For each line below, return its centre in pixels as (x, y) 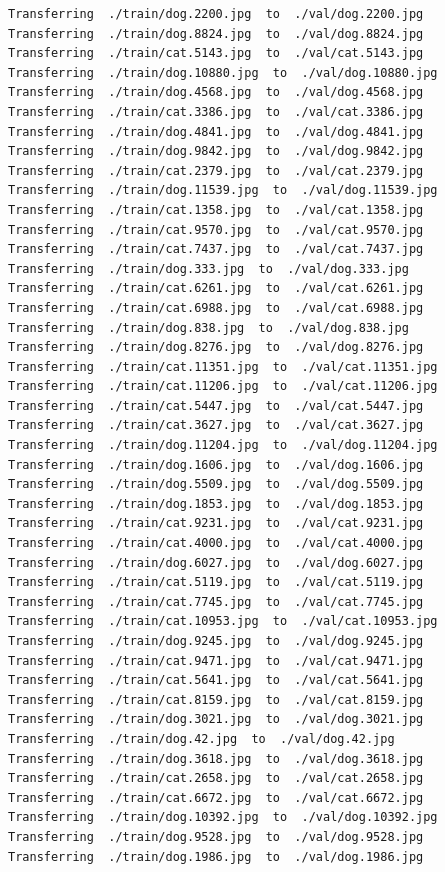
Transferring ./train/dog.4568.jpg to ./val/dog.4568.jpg (216, 92)
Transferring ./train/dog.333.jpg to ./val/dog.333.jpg (208, 268)
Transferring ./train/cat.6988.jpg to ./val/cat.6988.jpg (216, 307)
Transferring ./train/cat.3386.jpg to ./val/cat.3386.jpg (216, 111)
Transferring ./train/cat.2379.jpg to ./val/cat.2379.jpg (216, 170)
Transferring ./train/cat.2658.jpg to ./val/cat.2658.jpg (216, 778)
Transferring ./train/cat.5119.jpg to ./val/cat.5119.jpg (216, 582)
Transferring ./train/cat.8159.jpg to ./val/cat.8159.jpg (216, 699)
